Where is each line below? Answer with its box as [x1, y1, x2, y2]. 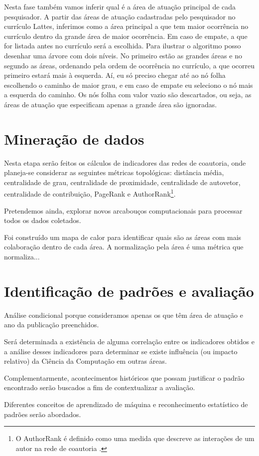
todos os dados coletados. [4, 215, 81, 226]
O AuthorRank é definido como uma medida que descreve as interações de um [15, 433, 255, 444]
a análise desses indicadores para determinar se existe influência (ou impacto [4, 346, 238, 356]
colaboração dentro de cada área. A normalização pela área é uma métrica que [4, 241, 244, 252]
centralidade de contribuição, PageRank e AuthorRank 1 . [4, 187, 176, 199]
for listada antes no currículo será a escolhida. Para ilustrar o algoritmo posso [4, 40, 241, 51]
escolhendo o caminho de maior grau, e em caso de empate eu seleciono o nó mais [4, 79, 253, 90]
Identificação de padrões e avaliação [4, 280, 254, 301]
